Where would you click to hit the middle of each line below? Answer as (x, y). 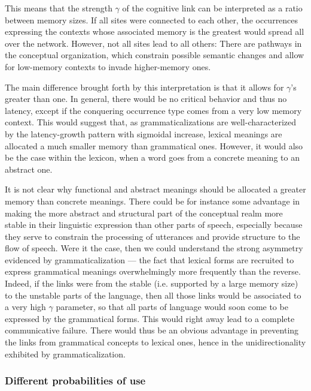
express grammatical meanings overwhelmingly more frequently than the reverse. (153, 271)
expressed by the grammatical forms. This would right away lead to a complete (150, 318)
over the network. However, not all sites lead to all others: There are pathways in (153, 43)
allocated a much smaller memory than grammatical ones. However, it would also (154, 145)
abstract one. (29, 169)
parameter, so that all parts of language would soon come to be (172, 307)
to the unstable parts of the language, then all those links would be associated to (153, 295)
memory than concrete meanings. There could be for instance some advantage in (153, 201)
